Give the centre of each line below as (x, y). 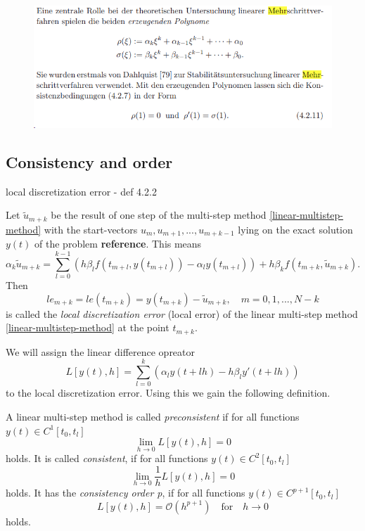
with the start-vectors (91, 229)
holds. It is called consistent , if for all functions (107, 458)
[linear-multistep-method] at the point (88, 327)
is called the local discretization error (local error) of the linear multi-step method (182, 313)
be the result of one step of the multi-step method (159, 215)
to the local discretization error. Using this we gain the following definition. (168, 393)
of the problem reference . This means (118, 244)
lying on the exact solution (295, 229)
